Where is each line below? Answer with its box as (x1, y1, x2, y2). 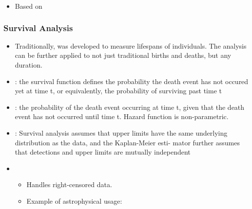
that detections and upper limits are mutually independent (15, 147, 191, 157)
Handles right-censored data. (26, 179, 112, 190)
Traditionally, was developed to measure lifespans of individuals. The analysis (15, 40, 247, 51)
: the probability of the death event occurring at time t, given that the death (15, 102, 245, 112)
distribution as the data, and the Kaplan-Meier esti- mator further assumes (15, 137, 240, 147)
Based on (15, 1, 42, 11)
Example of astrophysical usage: (26, 195, 122, 206)
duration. (15, 60, 42, 70)
